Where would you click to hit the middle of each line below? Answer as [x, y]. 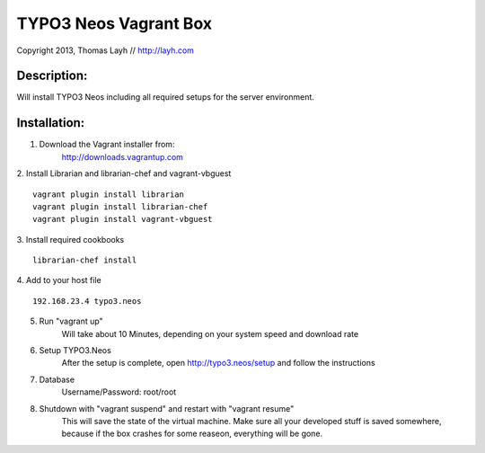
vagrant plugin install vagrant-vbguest [123, 219]
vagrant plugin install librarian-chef [120, 206]
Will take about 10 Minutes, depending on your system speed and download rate [210, 333]
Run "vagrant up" [71, 321]
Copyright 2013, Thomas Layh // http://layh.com [106, 50]
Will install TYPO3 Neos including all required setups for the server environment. [165, 97]
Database [57, 379]
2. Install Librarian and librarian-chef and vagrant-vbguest [124, 173]
